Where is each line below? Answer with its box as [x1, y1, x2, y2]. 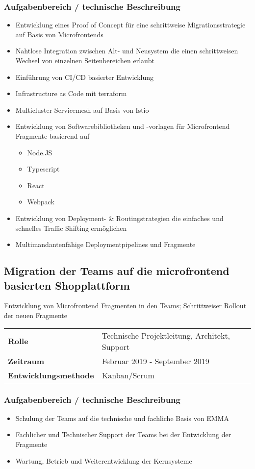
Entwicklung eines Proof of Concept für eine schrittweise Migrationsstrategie [15, 20, 246, 30]
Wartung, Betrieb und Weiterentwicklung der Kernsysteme [15, 455, 192, 466]
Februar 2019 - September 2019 [102, 355, 209, 367]
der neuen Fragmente [4, 310, 67, 320]
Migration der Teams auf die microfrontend [4, 263, 229, 278]
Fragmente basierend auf [15, 130, 90, 141]
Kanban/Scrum [102, 369, 154, 381]
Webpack [27, 197, 54, 207]
